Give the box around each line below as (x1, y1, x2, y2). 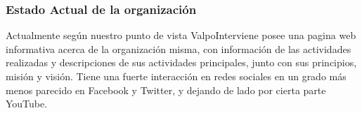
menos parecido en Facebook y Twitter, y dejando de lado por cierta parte (6, 82, 326, 97)
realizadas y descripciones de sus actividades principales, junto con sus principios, (6, 55, 357, 70)
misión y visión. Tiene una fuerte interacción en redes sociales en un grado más (6, 69, 347, 83)
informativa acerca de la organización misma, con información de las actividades (6, 41, 351, 56)
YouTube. (6, 96, 48, 111)
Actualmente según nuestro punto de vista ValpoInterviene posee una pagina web (6, 28, 356, 43)
